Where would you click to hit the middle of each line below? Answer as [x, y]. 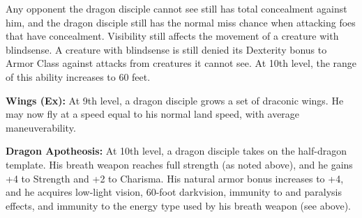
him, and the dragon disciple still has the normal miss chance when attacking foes [181, 22]
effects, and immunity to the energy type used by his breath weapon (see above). [179, 205]
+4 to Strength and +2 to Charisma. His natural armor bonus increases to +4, [175, 178]
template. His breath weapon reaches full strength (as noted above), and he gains [179, 164]
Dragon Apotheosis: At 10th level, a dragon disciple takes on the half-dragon [176, 151]
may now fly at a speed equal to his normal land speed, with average [153, 114]
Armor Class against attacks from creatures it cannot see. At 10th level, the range [181, 63]
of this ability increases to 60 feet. [78, 76]
